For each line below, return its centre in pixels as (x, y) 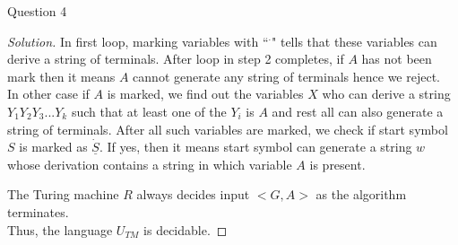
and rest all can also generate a (358, 111)
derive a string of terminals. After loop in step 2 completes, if (176, 59)
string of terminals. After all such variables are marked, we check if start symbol (228, 129)
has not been (397, 59)
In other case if (48, 94)
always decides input (193, 194)
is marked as (53, 147)
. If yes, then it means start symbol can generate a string (255, 147)
